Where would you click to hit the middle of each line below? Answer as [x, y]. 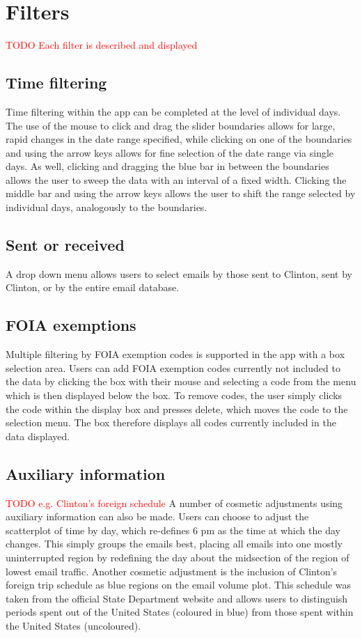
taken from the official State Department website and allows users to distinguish [177, 598]
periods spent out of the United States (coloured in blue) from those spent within [180, 612]
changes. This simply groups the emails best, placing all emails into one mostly [174, 544]
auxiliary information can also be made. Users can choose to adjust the [157, 516]
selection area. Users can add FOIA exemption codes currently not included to [173, 367]
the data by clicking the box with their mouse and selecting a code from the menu [181, 381]
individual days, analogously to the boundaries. [107, 207]
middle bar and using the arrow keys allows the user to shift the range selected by [181, 193]
